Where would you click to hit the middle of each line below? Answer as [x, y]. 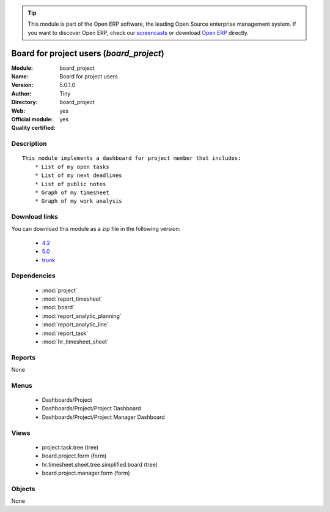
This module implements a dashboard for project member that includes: [132, 158]
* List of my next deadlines [78, 175]
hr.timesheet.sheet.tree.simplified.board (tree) [100, 464]
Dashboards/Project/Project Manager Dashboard [103, 417]
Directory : [24, 102]
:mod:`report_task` [65, 333]
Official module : [32, 119]
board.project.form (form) [74, 456]
